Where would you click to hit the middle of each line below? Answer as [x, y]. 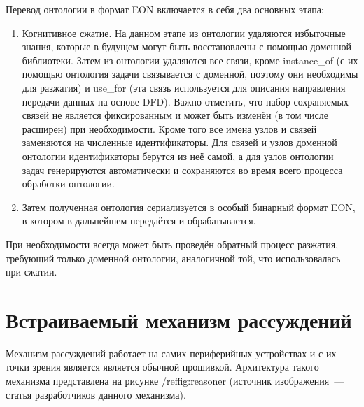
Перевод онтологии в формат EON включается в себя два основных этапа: [165, 9]
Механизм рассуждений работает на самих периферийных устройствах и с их [171, 353]
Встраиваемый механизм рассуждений [179, 319]
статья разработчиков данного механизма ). [96, 394]
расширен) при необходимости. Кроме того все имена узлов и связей [169, 128]
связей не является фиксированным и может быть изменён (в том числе [175, 115]
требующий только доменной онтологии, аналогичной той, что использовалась [173, 258]
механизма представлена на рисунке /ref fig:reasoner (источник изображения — [175, 380]
